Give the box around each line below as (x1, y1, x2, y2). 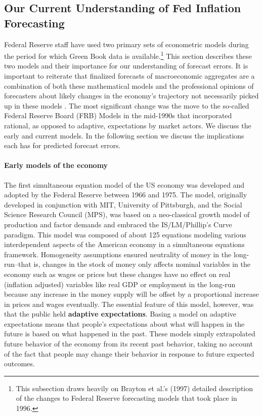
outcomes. (4, 358, 35, 369)
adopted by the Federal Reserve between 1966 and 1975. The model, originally (4, 189, 247, 200)
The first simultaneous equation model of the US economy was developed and (4, 179, 245, 190)
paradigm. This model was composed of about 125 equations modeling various (4, 229, 246, 239)
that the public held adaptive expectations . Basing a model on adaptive (4, 308, 237, 319)
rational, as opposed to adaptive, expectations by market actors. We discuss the (4, 120, 251, 130)
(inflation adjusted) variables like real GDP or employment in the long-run (4, 279, 236, 289)
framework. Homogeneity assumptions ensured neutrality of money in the (4, 249, 232, 259)
